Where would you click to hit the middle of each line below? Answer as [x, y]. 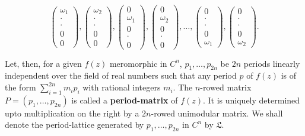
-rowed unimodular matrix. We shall [217, 113]
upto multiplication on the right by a [72, 113]
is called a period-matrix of [125, 100]
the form [20, 87]
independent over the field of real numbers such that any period [121, 75]
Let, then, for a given [43, 63]
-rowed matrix [226, 87]
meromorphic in [138, 63]
